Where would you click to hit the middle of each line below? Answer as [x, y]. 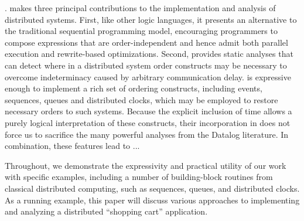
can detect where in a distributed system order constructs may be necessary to [146, 65]
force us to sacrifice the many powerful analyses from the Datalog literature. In [147, 134]
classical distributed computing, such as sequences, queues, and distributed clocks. [152, 188]
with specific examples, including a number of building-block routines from [139, 177]
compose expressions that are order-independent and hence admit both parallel [146, 42]
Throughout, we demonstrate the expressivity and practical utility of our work [146, 165]
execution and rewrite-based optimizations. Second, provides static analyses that [149, 54]
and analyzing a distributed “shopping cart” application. [106, 211]
